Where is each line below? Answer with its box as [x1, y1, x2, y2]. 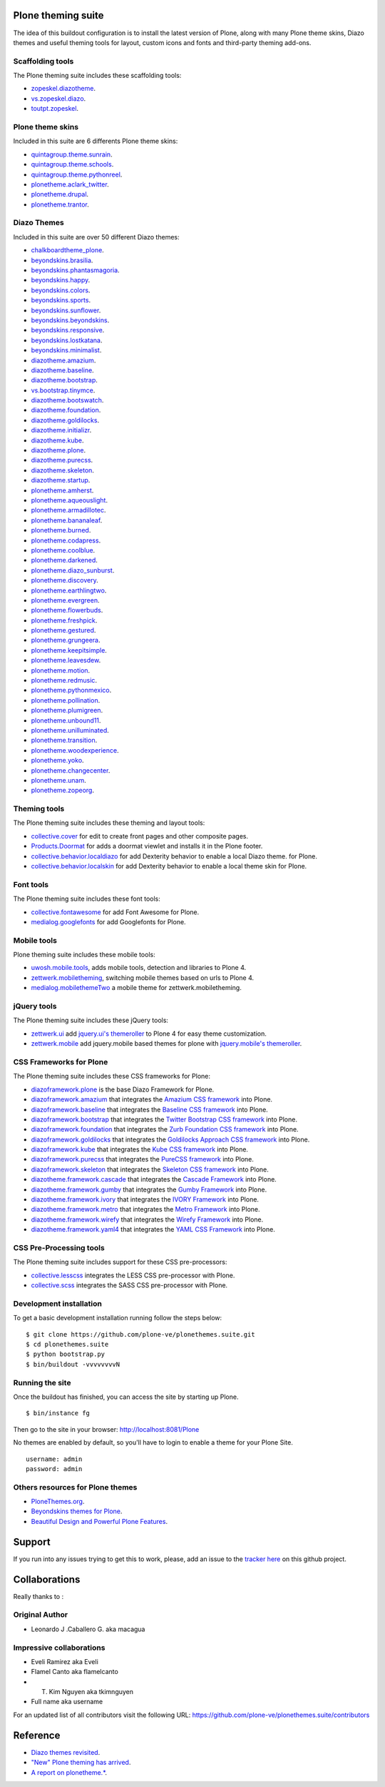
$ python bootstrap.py [26, 1350, 106, 1358]
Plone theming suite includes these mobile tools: [13, 951, 156, 959]
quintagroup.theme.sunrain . [31, 150, 113, 159]
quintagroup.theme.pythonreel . [31, 170, 123, 179]
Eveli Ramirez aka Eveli [31, 1657, 99, 1665]
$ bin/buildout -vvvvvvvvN [26, 1360, 120, 1368]
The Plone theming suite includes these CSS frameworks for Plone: [13, 1072, 210, 1081]
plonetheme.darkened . [31, 556, 98, 565]
